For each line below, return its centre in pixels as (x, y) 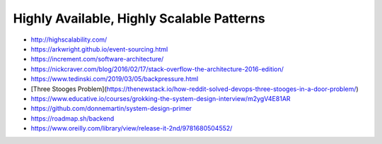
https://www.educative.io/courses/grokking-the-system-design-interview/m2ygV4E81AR (161, 98)
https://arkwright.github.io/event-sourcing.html (99, 49)
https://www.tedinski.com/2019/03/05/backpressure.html (115, 79)
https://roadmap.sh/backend (73, 118)
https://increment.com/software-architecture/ (97, 59)
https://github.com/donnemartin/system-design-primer (111, 109)
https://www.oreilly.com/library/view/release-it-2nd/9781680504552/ (132, 128)
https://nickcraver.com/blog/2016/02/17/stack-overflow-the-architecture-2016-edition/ (157, 69)
